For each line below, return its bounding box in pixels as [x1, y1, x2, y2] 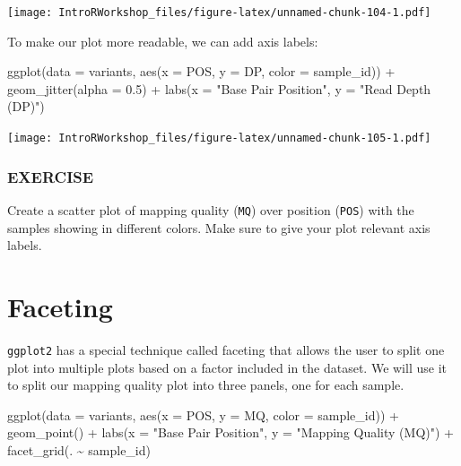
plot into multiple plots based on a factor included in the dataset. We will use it [7, 358, 447, 376]
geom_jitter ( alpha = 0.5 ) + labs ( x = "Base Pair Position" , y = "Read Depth [7, 79, 431, 98]
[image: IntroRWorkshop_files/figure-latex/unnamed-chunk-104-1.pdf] [7, 6, 431, 19]
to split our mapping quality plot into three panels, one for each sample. [7, 375, 404, 394]
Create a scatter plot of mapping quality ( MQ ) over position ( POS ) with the [7, 200, 414, 219]
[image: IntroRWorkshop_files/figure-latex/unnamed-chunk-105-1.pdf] [7, 132, 431, 145]
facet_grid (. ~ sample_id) [7, 440, 151, 459]
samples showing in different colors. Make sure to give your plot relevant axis [7, 218, 431, 237]
